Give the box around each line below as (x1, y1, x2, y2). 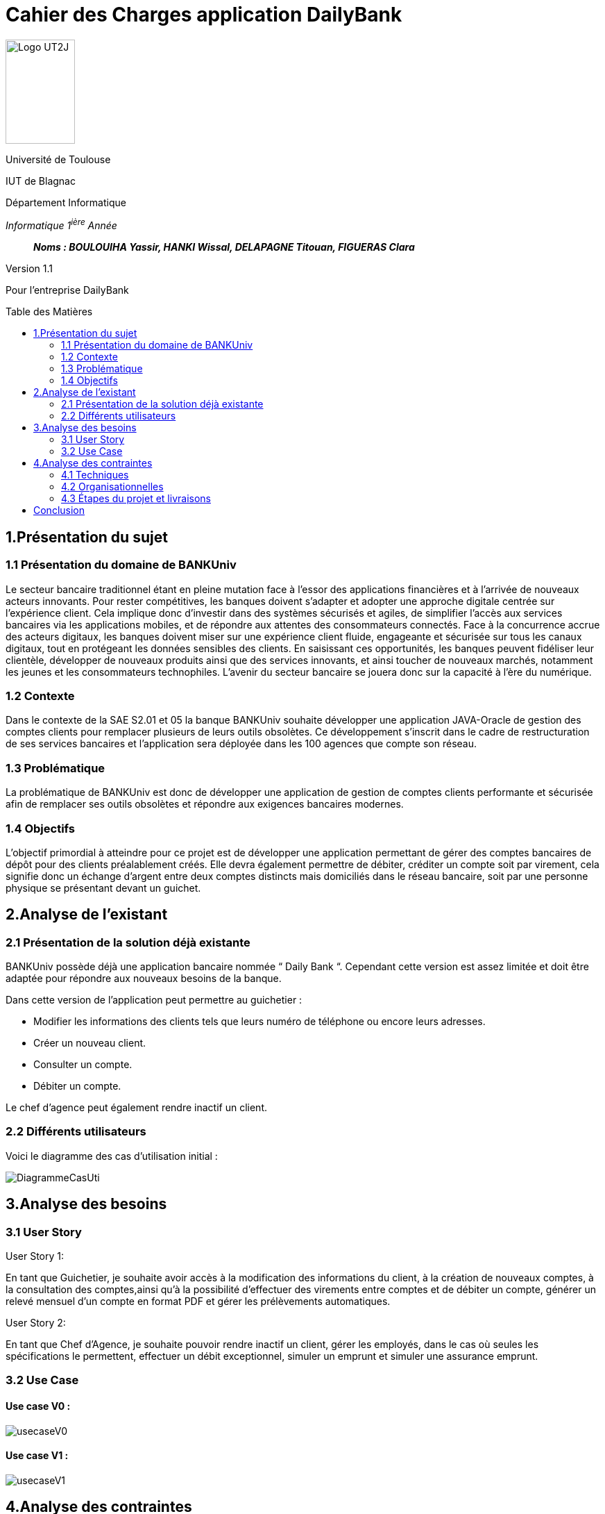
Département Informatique (6, 196, 126, 208)
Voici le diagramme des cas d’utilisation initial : (6, 1149, 218, 1162)
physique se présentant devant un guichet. (6, 881, 201, 894)
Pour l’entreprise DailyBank (6, 284, 129, 297)
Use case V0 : (6, 1400, 71, 1413)
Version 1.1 (6, 263, 53, 275)
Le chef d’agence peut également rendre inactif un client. (6, 1101, 267, 1114)
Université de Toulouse (6, 153, 111, 165)
